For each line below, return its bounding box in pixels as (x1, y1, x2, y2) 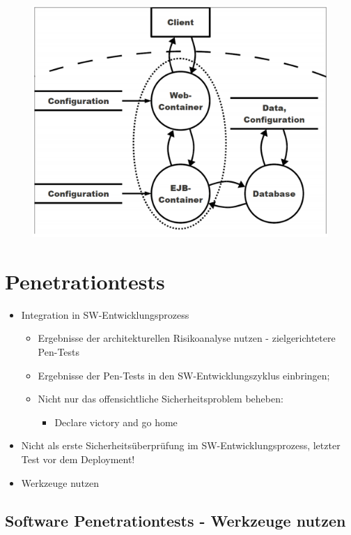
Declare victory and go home (54, 414, 178, 429)
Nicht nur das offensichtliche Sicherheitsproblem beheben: (38, 391, 283, 406)
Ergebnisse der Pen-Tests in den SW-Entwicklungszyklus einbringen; (38, 368, 330, 382)
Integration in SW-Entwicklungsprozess (21, 307, 189, 322)
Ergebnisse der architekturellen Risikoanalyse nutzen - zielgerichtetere (38, 331, 336, 345)
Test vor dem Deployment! (21, 451, 135, 466)
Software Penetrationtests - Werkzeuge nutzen (5, 509, 346, 531)
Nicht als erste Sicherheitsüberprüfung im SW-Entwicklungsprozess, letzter (21, 438, 341, 453)
